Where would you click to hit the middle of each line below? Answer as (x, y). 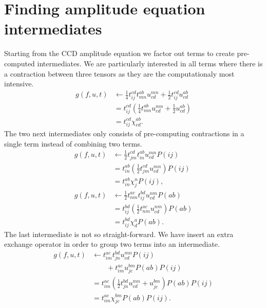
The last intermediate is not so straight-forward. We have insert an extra (119, 234)
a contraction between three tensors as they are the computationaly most (119, 73)
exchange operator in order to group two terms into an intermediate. (112, 244)
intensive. (19, 84)
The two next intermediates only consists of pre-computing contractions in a (124, 133)
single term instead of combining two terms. (73, 143)
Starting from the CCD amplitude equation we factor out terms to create (119, 53)
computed (20, 63)
